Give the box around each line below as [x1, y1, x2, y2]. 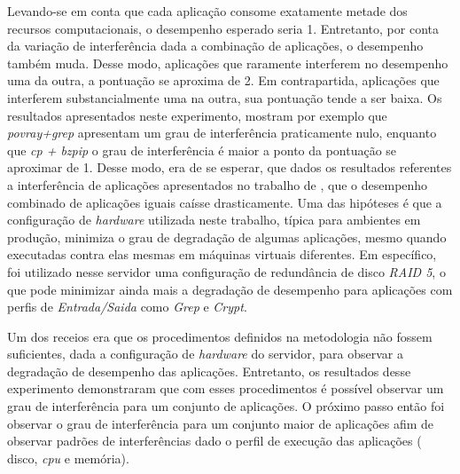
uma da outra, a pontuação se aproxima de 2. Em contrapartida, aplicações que [7, 71, 440, 90]
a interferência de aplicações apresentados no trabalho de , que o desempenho [7, 175, 428, 194]
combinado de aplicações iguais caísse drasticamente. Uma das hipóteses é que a [7, 193, 442, 211]
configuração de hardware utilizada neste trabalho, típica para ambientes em [7, 210, 421, 229]
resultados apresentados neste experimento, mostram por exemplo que [7, 106, 387, 124]
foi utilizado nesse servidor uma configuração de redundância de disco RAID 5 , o [7, 262, 446, 280]
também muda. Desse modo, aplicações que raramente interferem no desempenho [7, 53, 448, 72]
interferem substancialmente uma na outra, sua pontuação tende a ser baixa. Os [7, 88, 442, 107]
